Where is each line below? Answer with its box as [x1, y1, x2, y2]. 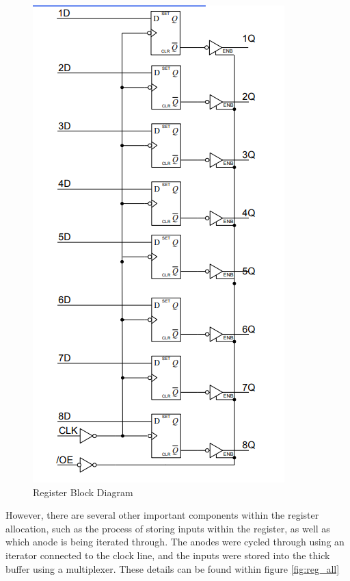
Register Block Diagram [33, 485, 133, 499]
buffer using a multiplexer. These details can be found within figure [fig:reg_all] [5, 561, 340, 576]
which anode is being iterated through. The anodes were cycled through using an [5, 534, 345, 549]
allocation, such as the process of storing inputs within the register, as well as [5, 521, 330, 535]
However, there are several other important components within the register [5, 508, 319, 522]
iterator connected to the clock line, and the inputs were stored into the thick [5, 547, 330, 562]
